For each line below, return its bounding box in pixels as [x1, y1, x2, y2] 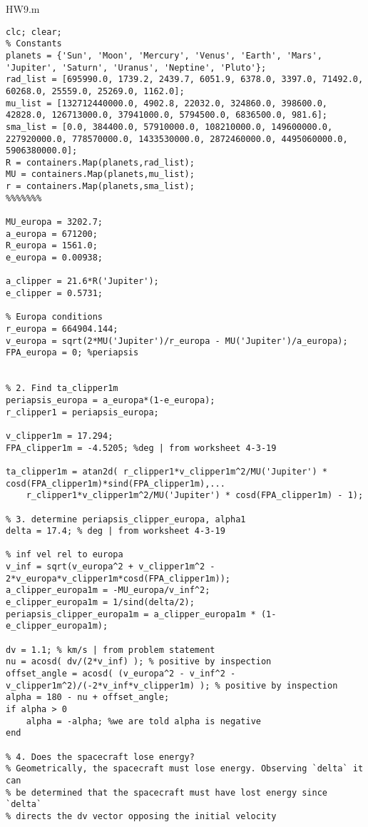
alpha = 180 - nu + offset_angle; [6, 692, 170, 703]
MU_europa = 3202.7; [6, 217, 103, 228]
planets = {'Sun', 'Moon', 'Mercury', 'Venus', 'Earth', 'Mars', [6, 50, 322, 61]
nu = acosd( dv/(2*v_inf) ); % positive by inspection [6, 656, 272, 667]
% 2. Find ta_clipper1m [6, 383, 118, 394]
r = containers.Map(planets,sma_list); [6, 181, 195, 192]
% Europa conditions [6, 312, 103, 323]
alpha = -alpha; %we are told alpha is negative [26, 716, 261, 726]
